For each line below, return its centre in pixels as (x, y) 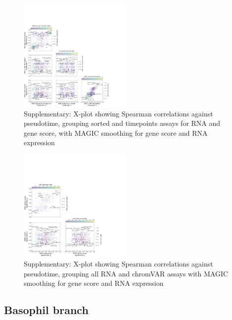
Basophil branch (46, 310)
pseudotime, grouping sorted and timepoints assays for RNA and (122, 123)
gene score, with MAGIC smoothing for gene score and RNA (116, 133)
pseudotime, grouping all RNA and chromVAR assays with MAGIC (126, 273)
